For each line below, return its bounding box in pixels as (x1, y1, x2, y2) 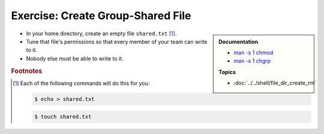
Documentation (218, 38, 259, 45)
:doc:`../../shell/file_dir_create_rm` (233, 80, 316, 87)
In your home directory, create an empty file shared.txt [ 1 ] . (26, 30, 177, 37)
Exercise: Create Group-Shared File (11, 9, 191, 22)
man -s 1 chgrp (233, 57, 271, 65)
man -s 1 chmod (233, 48, 274, 56)
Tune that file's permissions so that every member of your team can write (26, 38, 208, 45)
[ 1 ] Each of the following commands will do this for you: (13, 80, 150, 87)
